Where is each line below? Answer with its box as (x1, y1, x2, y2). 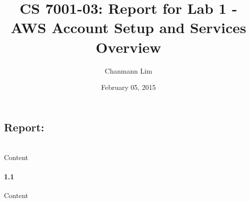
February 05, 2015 (101, 82, 156, 92)
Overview (95, 37, 162, 57)
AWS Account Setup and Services (10, 17, 247, 38)
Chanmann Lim (105, 65, 152, 76)
